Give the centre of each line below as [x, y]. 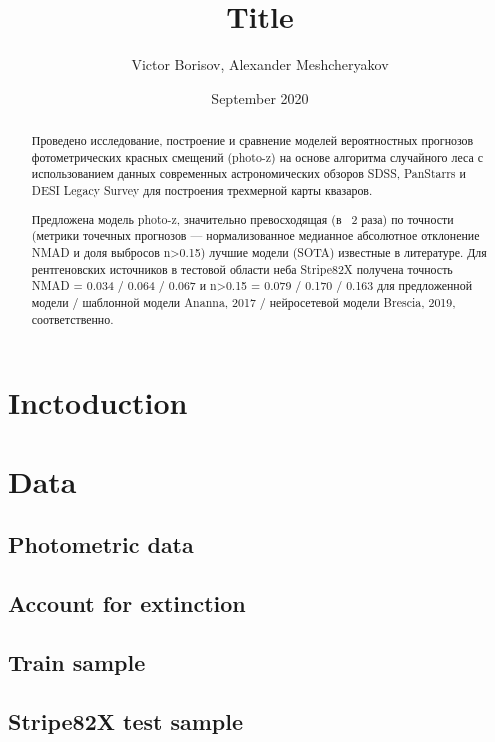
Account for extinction [127, 602]
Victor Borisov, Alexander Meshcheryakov [260, 64]
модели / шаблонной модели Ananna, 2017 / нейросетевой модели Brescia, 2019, [243, 301]
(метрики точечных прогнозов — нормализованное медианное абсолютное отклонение [255, 235]
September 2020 [260, 97]
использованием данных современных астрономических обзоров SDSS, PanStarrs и [248, 173]
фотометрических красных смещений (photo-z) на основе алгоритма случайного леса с [257, 156]
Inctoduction [98, 402]
